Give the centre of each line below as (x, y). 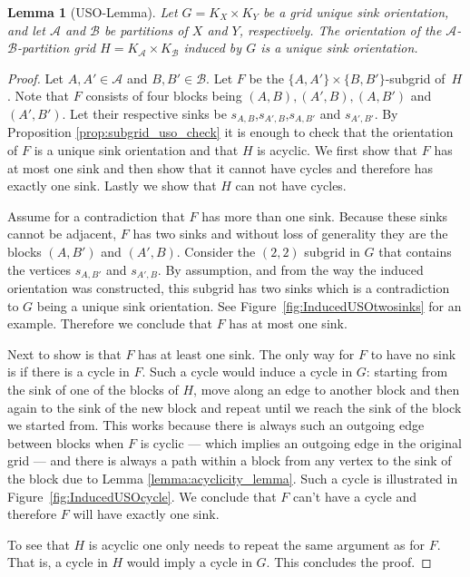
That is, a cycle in (58, 562)
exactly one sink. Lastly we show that (112, 186)
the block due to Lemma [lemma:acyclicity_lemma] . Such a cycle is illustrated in (233, 478)
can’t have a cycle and (355, 496)
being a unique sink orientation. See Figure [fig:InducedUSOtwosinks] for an (249, 305)
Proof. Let (35, 78)
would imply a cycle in (189, 562)
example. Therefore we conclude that (110, 323)
